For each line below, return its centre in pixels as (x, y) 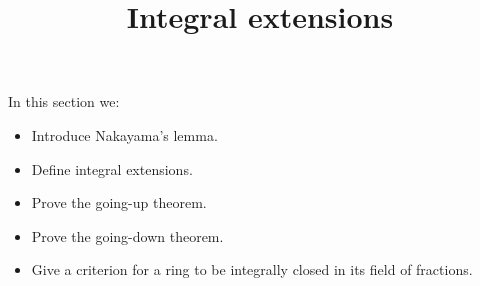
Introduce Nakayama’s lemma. (124, 134)
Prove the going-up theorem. (119, 202)
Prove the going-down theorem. (127, 235)
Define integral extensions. (112, 168)
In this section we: (64, 101)
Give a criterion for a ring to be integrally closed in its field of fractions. (252, 269)
